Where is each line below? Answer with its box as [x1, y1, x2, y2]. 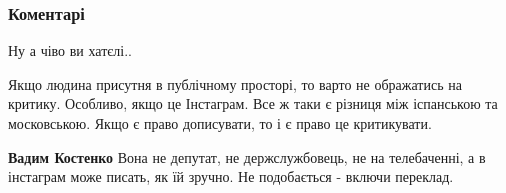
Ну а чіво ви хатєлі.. [8, 40, 132, 61]
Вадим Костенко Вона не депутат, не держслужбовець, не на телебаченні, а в [8, 146, 486, 167]
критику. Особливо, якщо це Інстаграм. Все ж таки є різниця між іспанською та [8, 93, 498, 114]
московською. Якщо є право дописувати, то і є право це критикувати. [8, 113, 432, 133]
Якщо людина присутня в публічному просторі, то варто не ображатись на [8, 73, 462, 94]
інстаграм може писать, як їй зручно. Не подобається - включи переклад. [8, 166, 454, 187]
